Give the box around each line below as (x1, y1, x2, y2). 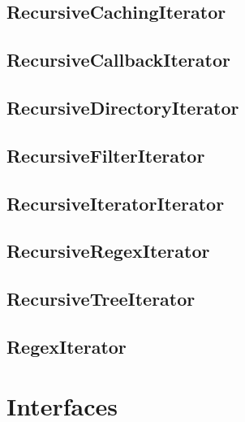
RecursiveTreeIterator (6, 286, 196, 311)
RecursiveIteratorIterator (6, 190, 225, 215)
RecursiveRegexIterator (6, 238, 210, 263)
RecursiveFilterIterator (6, 142, 205, 167)
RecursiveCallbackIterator (6, 47, 230, 72)
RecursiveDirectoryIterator (6, 94, 239, 120)
